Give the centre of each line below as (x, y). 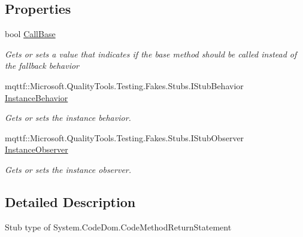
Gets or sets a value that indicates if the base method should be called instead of (151, 54)
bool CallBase (30, 34)
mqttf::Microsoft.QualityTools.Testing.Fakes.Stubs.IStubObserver (125, 137)
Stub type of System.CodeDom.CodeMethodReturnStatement (118, 227)
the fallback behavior (42, 66)
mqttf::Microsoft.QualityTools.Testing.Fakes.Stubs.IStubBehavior (124, 85)
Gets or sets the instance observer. (68, 169)
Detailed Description (70, 201)
